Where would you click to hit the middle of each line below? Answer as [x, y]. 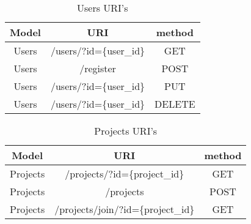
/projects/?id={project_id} [125, 174]
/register [98, 68]
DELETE [175, 104]
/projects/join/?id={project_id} [125, 209]
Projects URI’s [126, 131]
